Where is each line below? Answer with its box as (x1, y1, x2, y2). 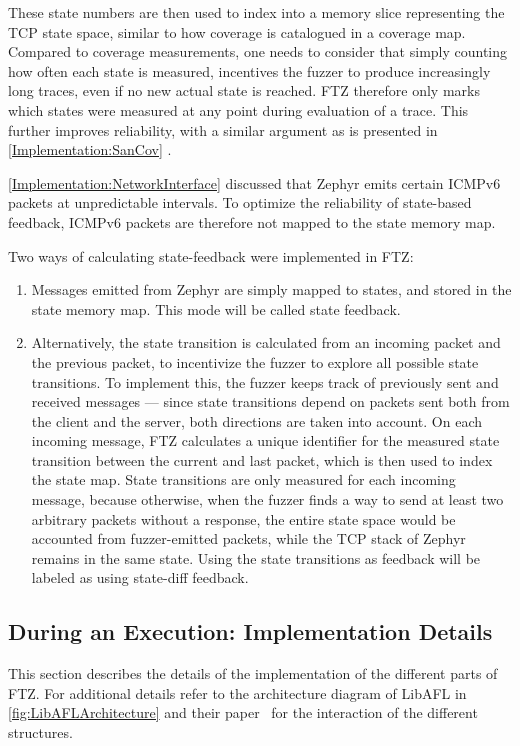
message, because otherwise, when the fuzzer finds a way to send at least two (31, 489, 504, 510)
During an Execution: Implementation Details (8, 616, 493, 647)
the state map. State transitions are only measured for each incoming (31, 469, 456, 490)
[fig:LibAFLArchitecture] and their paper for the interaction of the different (8, 702, 478, 723)
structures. (8, 722, 73, 743)
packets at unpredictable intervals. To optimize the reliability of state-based (8, 192, 472, 213)
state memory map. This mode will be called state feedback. (31, 298, 401, 319)
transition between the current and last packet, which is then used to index (31, 449, 493, 470)
